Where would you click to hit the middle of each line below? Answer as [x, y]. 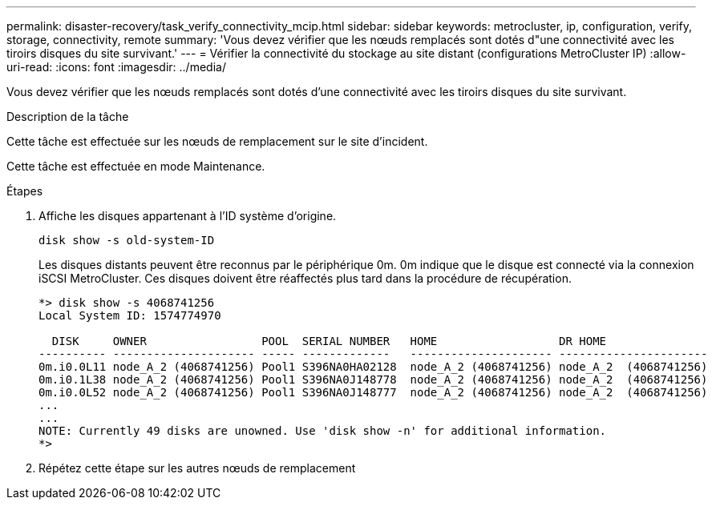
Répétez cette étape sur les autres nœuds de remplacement [197, 468]
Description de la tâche [68, 116]
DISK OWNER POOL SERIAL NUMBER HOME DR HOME [329, 341]
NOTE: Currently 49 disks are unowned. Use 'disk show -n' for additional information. [323, 431]
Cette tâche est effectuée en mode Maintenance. [136, 166]
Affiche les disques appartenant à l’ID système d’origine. [188, 216]
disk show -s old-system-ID [127, 240]
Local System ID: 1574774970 [130, 315]
